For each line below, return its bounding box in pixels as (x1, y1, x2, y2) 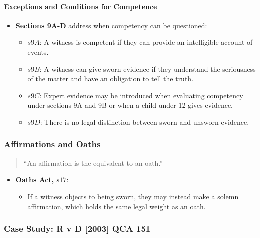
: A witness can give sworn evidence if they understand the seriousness (39, 63, 256, 74)
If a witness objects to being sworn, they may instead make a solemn (27, 191, 239, 201)
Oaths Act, (15, 174, 54, 185)
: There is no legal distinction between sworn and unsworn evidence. (40, 116, 249, 127)
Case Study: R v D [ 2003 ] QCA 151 (4, 222, 151, 235)
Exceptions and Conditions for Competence (4, 1, 157, 11)
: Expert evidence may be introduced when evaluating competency (39, 90, 243, 100)
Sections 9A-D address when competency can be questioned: (15, 20, 207, 30)
